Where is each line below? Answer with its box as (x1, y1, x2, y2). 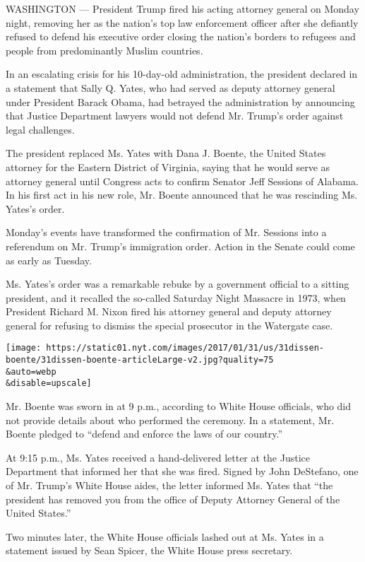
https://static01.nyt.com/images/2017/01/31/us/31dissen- (46, 343, 325, 353)
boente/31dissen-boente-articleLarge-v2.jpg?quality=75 (6, 355, 274, 365)
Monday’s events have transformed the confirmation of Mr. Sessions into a (6, 225, 327, 240)
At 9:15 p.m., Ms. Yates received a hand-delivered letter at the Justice (6, 450, 311, 464)
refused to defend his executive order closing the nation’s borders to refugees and (6, 29, 356, 44)
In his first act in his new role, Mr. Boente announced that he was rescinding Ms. (6, 187, 358, 202)
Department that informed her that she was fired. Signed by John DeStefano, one (6, 464, 359, 479)
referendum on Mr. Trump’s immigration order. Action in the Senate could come (6, 238, 355, 253)
